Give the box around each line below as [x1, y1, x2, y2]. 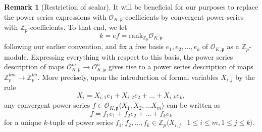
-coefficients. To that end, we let [27, 22, 127, 32]
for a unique [4, 117, 41, 127]
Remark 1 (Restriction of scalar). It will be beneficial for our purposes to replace [4, 2, 258, 12]
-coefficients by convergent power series [123, 11, 244, 22]
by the [235, 71, 255, 82]
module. [4, 51, 29, 62]
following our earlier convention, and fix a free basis [4, 41, 164, 52]
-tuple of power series [47, 117, 114, 127]
